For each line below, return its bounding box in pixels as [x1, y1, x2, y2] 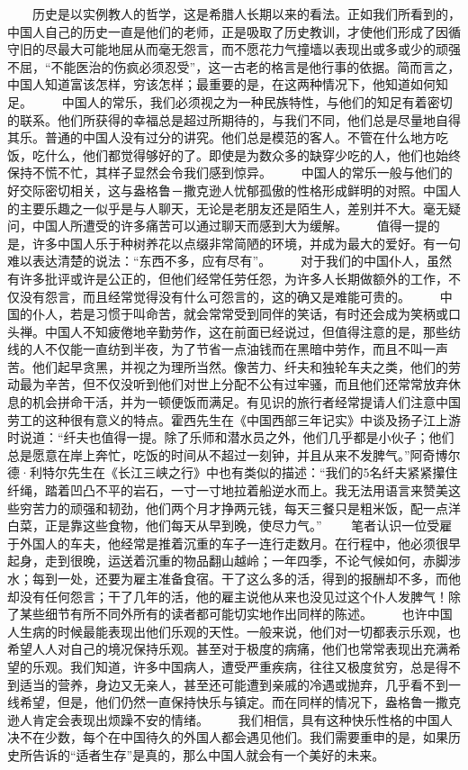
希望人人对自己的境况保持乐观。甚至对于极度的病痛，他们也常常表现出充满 [7, 639, 448, 658]
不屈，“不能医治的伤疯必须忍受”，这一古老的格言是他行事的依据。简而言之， [7, 57, 461, 76]
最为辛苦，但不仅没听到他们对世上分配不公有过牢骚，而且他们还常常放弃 [19, 375, 448, 394]
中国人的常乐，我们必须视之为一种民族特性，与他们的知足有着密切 [61, 92, 453, 111]
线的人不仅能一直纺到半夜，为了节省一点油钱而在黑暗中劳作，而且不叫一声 [7, 340, 448, 358]
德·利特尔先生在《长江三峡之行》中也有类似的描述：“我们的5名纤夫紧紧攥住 [7, 463, 458, 482]
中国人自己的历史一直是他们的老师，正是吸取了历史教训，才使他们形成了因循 [7, 22, 461, 41]
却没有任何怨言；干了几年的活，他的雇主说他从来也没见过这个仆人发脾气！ [7, 586, 448, 605]
